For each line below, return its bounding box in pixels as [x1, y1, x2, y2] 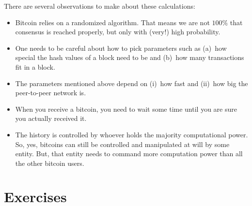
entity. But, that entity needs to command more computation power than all [15, 148, 243, 159]
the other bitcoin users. [15, 158, 84, 168]
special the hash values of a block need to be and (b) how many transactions [15, 52, 244, 62]
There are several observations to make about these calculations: [4, 1, 195, 11]
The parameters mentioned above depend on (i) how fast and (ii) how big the [15, 78, 248, 88]
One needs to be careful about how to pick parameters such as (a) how [15, 43, 227, 53]
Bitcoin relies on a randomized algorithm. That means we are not [15, 17, 210, 27]
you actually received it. [15, 113, 87, 123]
